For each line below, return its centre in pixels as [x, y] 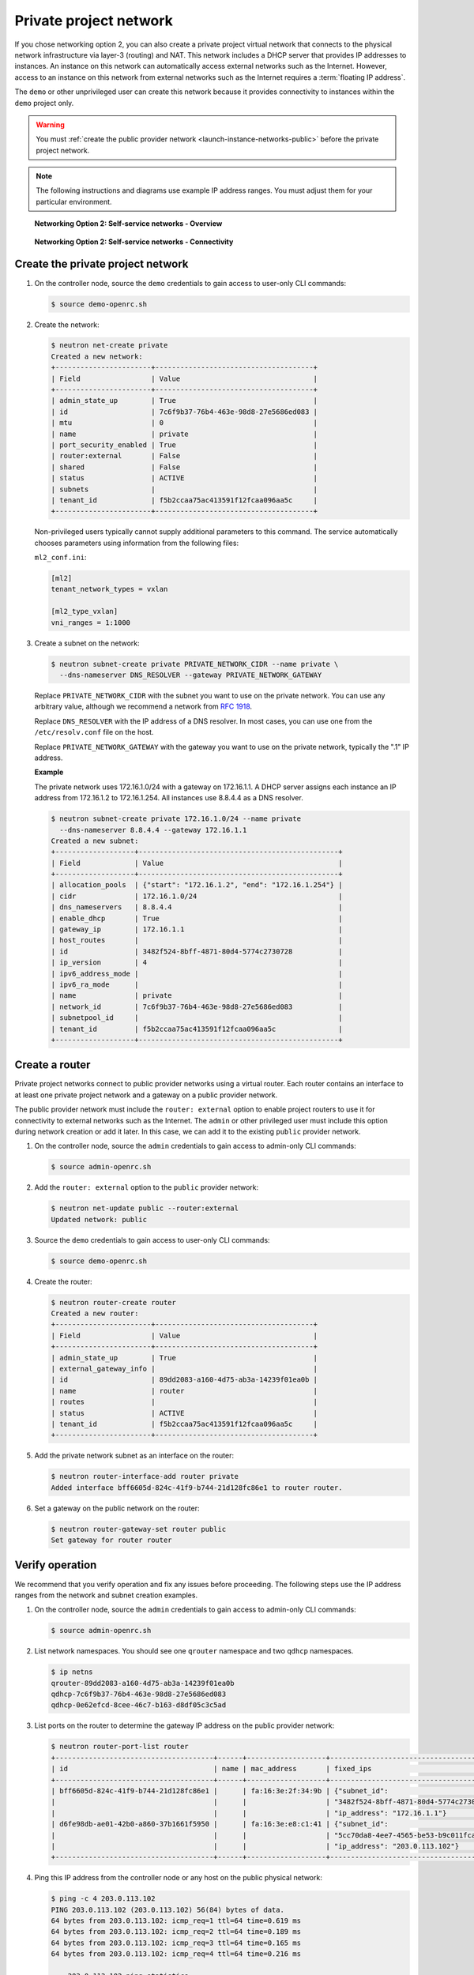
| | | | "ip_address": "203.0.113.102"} [255, 1846]
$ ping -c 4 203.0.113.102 [103, 1899]
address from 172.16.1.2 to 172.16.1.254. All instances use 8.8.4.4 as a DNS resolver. [169, 798]
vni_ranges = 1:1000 [90, 623]
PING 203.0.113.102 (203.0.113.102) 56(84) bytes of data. [167, 1909]
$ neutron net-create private [109, 345]
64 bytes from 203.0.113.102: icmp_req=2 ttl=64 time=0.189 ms [176, 1932]
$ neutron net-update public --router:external [145, 1208]
